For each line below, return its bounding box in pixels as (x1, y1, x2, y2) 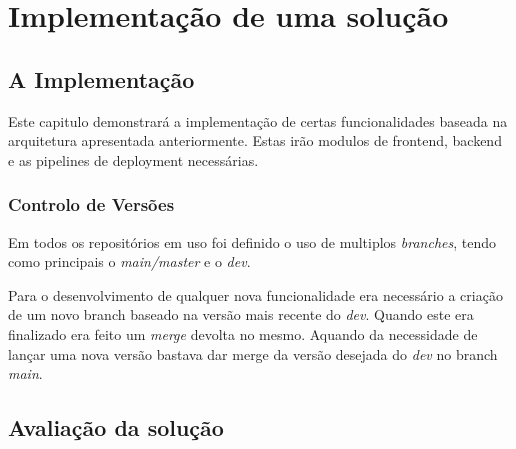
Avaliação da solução (8, 412, 224, 443)
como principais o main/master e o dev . (8, 251, 251, 272)
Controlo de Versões (8, 192, 175, 217)
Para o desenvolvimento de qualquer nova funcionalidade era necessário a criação (8, 284, 503, 305)
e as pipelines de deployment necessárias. (8, 149, 259, 170)
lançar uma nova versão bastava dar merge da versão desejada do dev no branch (8, 343, 498, 364)
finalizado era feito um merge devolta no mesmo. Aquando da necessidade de (8, 323, 478, 344)
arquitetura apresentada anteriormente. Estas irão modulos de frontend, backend (8, 130, 502, 151)
